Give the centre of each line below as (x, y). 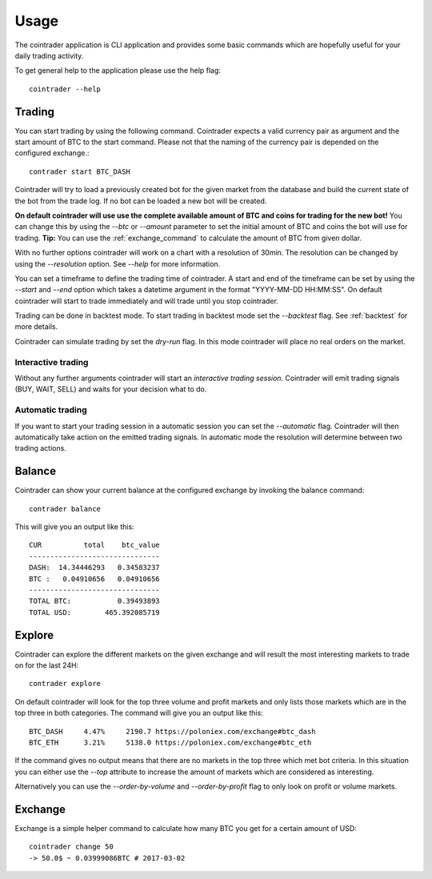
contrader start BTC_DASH (80, 171)
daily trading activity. (49, 55)
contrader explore (65, 684)
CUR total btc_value (94, 545)
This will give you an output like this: (75, 527)
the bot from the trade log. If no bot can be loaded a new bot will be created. (141, 201)
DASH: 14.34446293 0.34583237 (94, 568)
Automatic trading (51, 410)
